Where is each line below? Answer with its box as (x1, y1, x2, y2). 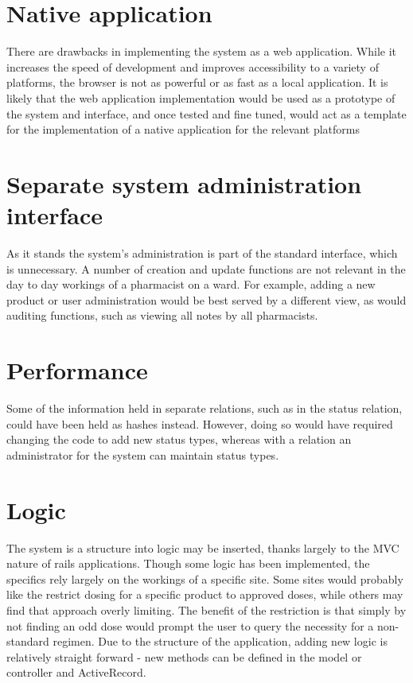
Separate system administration (6, 167, 362, 200)
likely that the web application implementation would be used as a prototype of (6, 89, 395, 106)
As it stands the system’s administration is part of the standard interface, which (6, 245, 398, 261)
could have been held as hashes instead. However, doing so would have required (6, 415, 393, 432)
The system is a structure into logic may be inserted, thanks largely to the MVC (6, 539, 399, 556)
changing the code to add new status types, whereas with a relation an (6, 431, 352, 448)
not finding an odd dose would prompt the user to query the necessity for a (6, 617, 374, 634)
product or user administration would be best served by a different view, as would (6, 291, 407, 308)
